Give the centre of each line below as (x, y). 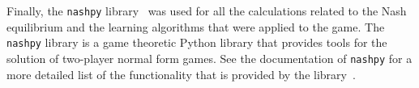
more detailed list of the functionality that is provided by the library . (181, 74)
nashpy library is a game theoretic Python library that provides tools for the (197, 42)
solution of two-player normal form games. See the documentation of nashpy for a (209, 58)
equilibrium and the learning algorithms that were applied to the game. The (196, 26)
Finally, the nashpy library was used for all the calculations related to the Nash (207, 10)
